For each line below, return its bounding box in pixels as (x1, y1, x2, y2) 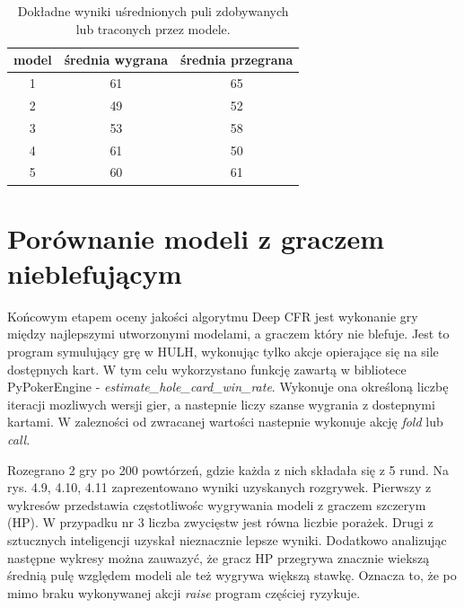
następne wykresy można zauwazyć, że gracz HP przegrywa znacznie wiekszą (7, 548, 430, 567)
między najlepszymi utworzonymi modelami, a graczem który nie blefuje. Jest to (7, 324, 450, 343)
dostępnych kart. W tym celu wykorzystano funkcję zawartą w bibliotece (7, 359, 407, 378)
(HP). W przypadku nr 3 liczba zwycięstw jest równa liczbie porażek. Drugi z (7, 513, 433, 532)
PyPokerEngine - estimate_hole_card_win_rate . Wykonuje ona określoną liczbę (7, 377, 449, 396)
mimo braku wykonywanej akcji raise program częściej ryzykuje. (7, 583, 361, 602)
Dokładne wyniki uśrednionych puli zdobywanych (17, 2, 289, 20)
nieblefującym (7, 254, 182, 291)
